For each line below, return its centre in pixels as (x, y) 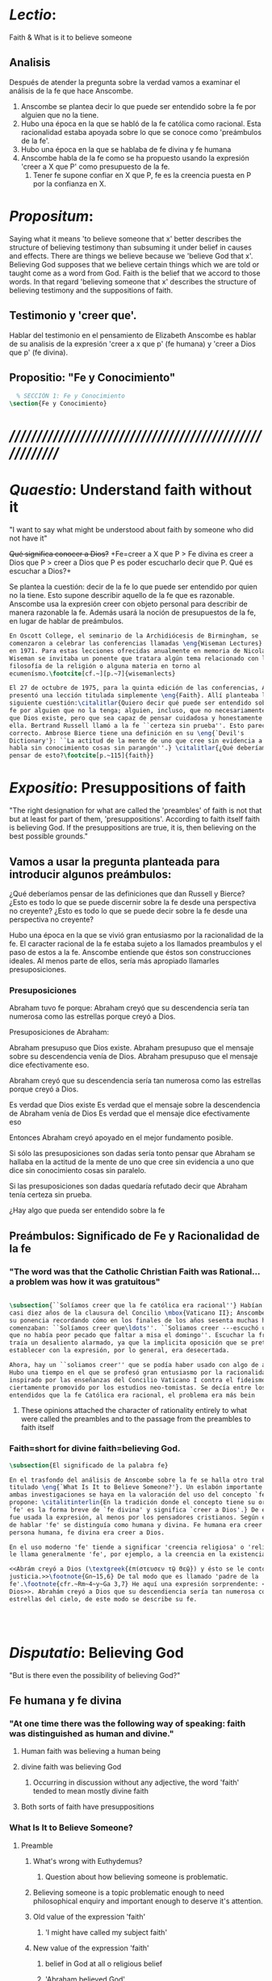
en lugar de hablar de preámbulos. (67, 621)
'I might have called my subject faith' (106, 1932)
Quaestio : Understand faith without (131, 490)
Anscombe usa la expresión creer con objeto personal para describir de (129, 604)
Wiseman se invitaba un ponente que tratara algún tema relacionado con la (139, 658)
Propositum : (51, 216)
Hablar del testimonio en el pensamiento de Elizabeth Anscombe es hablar (133, 335)
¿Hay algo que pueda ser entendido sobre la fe (87, 1210)
